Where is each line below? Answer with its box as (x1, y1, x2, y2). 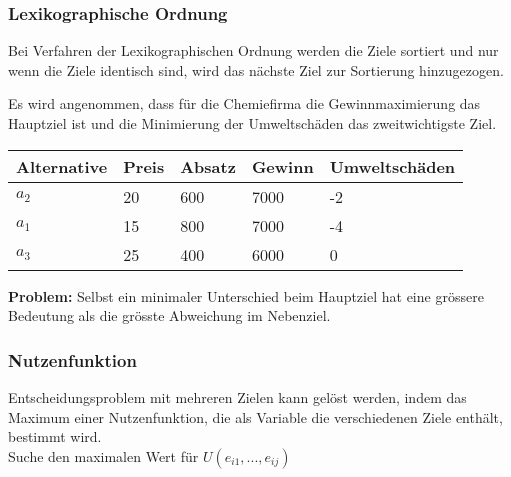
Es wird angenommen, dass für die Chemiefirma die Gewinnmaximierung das (8, 93, 481, 114)
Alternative (16, 154, 108, 178)
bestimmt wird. (8, 426, 102, 447)
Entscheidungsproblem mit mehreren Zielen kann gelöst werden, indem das (8, 387, 467, 407)
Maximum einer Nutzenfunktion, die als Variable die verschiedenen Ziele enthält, (8, 406, 503, 427)
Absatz (180, 154, 236, 178)
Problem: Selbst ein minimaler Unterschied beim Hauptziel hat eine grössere (8, 285, 484, 306)
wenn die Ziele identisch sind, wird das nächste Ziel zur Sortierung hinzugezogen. (8, 59, 504, 80)
